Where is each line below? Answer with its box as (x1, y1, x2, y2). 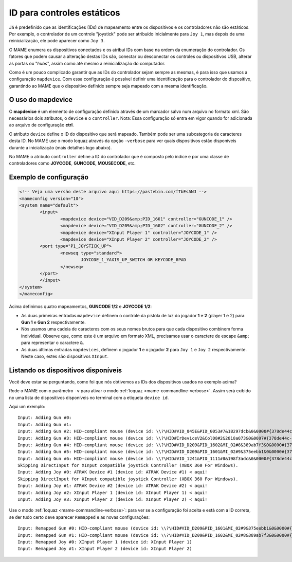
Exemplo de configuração (9, 173, 89, 181)
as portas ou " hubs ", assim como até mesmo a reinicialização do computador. (9, 60, 165, 66)
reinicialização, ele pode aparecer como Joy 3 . (9, 38, 105, 44)
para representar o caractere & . (21, 340, 84, 345)
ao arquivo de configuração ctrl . (9, 122, 74, 128)
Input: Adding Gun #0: (18, 415, 72, 420)
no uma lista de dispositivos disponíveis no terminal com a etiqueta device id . (9, 395, 169, 400)
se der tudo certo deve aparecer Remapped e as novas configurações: (9, 514, 150, 520)
